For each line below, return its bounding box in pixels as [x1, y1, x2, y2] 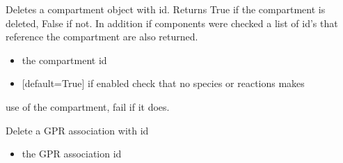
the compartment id [22, 52, 107, 67]
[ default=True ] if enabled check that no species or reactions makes [22, 76, 305, 91]
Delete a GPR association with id [6, 123, 149, 137]
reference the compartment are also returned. [6, 29, 198, 44]
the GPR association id [22, 146, 122, 161]
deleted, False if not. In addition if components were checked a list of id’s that [6, 15, 338, 30]
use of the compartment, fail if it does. [6, 99, 170, 114]
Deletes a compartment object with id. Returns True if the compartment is [6, 2, 326, 16]
